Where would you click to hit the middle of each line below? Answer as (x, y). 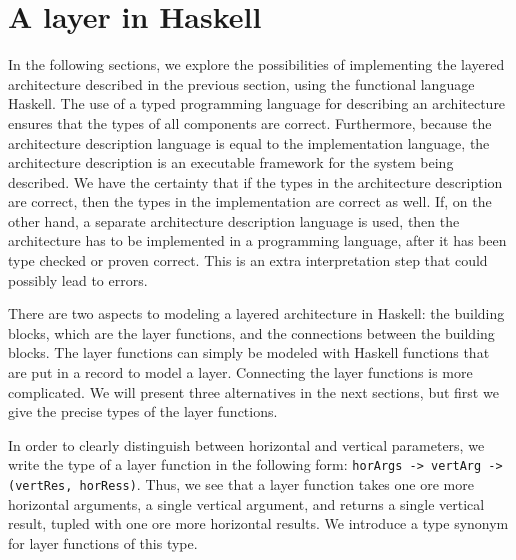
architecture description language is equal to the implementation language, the (249, 142)
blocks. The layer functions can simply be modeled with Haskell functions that (249, 352)
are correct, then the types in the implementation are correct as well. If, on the (250, 201)
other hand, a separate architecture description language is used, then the (234, 220)
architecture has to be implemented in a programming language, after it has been (257, 240)
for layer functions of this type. (103, 542)
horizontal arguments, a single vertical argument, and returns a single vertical (246, 503)
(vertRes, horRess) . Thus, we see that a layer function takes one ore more (241, 484)
